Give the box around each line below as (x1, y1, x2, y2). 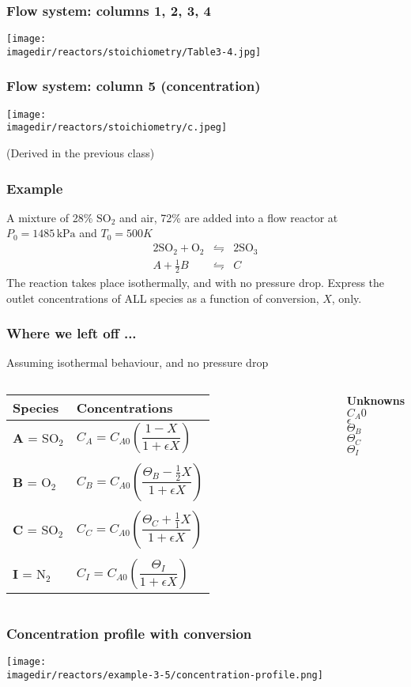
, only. (331, 289, 362, 306)
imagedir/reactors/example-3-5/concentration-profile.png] (6, 669, 323, 681)
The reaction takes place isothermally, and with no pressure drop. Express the (6, 274, 385, 290)
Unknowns (346, 391, 405, 408)
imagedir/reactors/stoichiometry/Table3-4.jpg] (6, 46, 262, 58)
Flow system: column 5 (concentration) (6, 76, 261, 96)
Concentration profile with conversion (6, 623, 252, 643)
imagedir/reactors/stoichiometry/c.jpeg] (6, 122, 228, 134)
